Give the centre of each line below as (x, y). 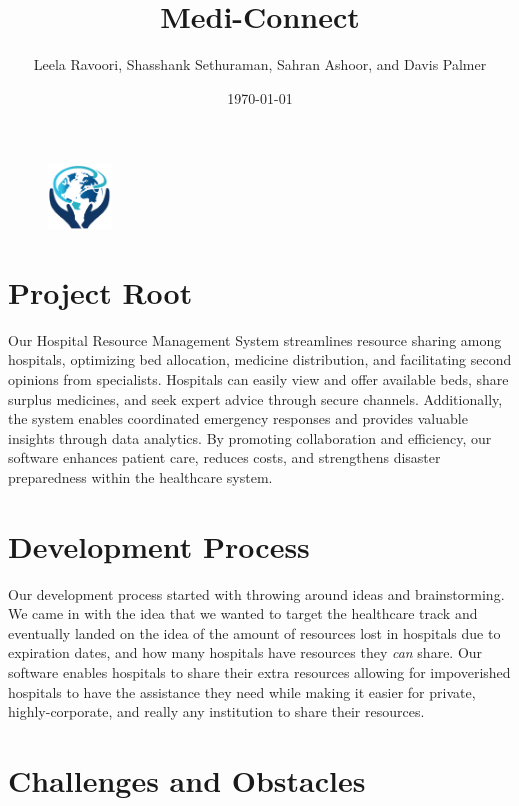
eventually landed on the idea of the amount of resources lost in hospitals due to (254, 632)
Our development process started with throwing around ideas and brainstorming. (256, 593)
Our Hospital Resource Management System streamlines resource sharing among (255, 339)
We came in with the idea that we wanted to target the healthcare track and (243, 613)
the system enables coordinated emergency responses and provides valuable (238, 418)
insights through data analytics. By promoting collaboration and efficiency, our (250, 437)
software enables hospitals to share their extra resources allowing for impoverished (259, 672)
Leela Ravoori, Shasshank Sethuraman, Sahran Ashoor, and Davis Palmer (260, 64)
